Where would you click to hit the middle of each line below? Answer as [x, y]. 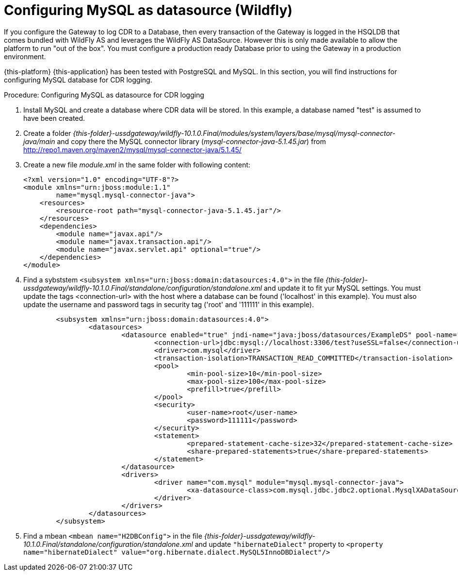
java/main [39, 141]
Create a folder [47, 133]
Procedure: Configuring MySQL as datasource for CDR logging [104, 95]
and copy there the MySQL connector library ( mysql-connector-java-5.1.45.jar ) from [191, 141]
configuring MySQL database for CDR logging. [78, 80]
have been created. [54, 118]
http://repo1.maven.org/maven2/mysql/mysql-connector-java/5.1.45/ [132, 149]
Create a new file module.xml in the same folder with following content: [137, 164]
